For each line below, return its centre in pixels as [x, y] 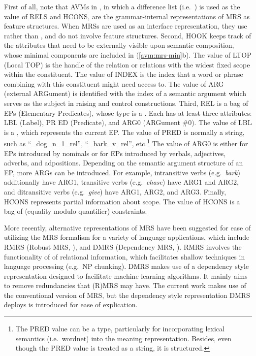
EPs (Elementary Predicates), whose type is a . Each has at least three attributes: [128, 113]
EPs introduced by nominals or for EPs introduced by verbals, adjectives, [115, 153]
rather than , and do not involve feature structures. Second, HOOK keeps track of [128, 35]
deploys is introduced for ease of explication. [71, 305]
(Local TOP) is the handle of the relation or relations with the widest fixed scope [127, 64]
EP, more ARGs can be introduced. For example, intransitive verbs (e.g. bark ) [122, 172]
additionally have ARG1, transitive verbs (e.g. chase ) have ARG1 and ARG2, [121, 182]
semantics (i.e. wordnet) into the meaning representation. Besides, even [123, 338]
